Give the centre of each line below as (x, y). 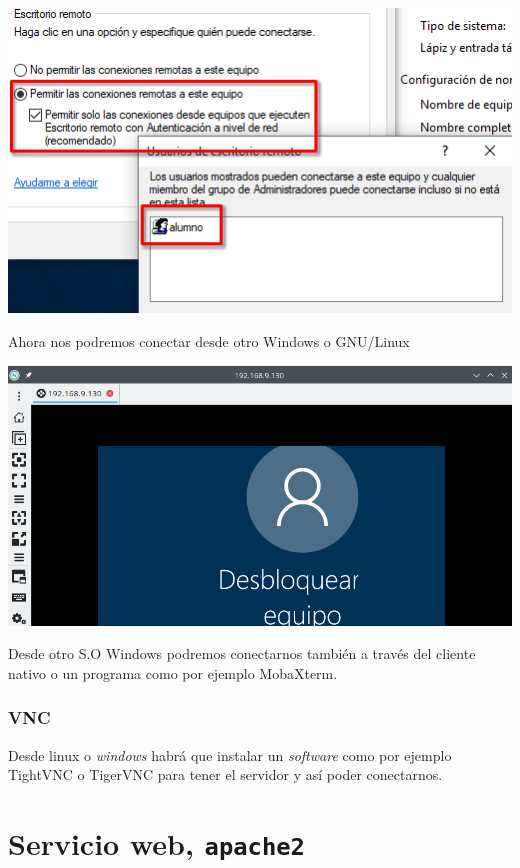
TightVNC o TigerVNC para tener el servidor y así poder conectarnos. (225, 774)
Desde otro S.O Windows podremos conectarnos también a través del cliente (242, 653)
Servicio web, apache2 (156, 843)
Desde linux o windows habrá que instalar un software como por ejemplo (230, 754)
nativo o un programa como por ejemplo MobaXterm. (173, 672)
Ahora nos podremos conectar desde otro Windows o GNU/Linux (209, 340)
